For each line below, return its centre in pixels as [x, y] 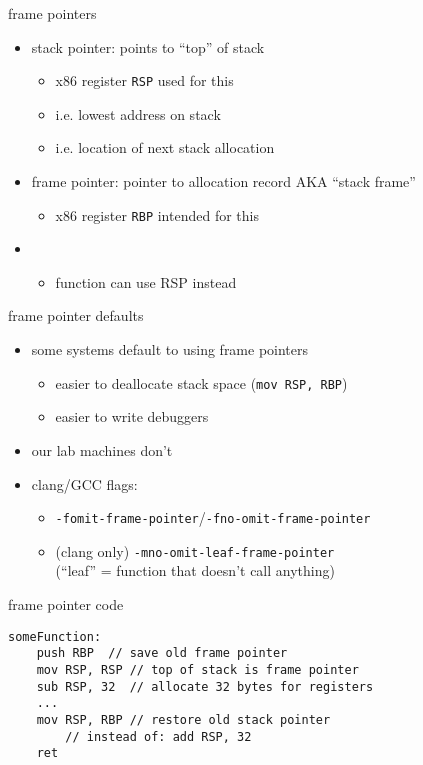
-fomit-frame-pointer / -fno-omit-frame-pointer [213, 517]
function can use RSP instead [146, 281]
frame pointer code [66, 604]
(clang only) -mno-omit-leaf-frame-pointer [195, 550]
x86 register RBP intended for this [157, 214]
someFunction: [55, 636]
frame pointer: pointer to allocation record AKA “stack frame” [223, 181]
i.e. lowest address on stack [138, 113]
